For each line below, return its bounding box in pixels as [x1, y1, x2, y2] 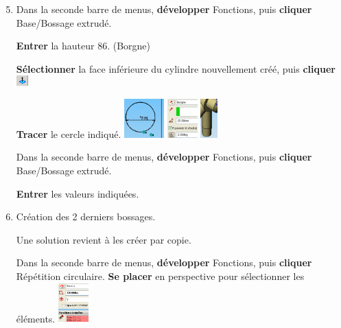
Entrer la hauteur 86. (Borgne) [16, 38, 151, 53]
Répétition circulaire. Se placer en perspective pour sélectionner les [16, 268, 305, 283]
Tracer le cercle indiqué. [16, 126, 121, 141]
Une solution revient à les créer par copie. [16, 232, 191, 246]
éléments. [16, 311, 56, 325]
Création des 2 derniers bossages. [16, 209, 156, 224]
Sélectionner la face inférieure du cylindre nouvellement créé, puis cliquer [16, 61, 336, 75]
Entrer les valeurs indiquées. [16, 186, 139, 200]
